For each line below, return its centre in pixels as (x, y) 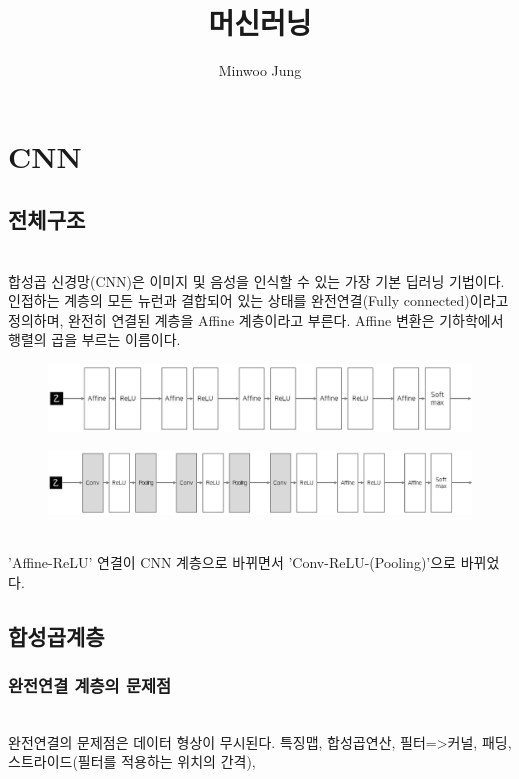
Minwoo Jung (260, 70)
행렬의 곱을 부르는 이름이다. (94, 339)
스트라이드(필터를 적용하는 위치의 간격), (132, 761)
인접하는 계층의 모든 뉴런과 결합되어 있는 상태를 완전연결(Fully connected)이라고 (258, 300)
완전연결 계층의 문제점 (90, 684)
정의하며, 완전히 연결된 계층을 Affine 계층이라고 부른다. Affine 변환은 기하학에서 (256, 319)
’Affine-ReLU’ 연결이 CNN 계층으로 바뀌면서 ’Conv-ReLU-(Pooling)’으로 (232, 561)
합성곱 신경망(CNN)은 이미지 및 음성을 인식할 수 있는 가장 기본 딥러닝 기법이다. (256, 280)
